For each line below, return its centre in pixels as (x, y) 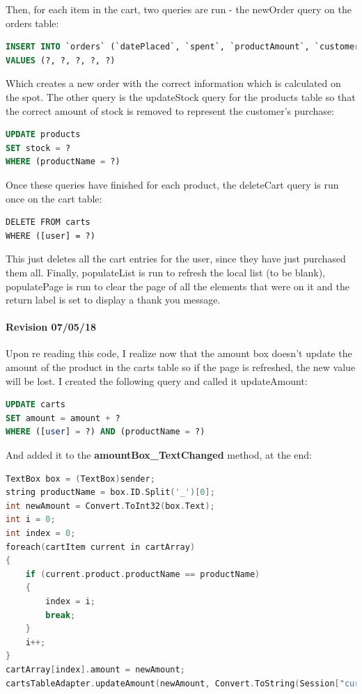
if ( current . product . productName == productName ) (143, 574)
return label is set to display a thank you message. (113, 300)
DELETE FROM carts (48, 222)
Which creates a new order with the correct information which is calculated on (173, 83)
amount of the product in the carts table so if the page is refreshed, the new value (181, 367)
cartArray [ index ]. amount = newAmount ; (95, 669)
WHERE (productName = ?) (63, 162)
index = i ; (70, 601)
